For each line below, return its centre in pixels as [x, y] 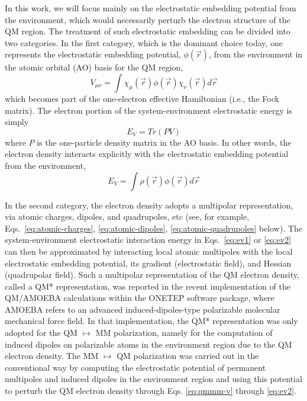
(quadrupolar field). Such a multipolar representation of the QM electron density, [152, 275]
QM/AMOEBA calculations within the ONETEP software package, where [140, 298]
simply [17, 122]
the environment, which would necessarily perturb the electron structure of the [148, 19]
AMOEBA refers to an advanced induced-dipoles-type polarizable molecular [143, 309]
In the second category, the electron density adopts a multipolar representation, [149, 205]
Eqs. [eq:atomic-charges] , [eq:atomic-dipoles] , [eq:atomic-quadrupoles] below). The [154, 228]
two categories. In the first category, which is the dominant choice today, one [144, 42]
